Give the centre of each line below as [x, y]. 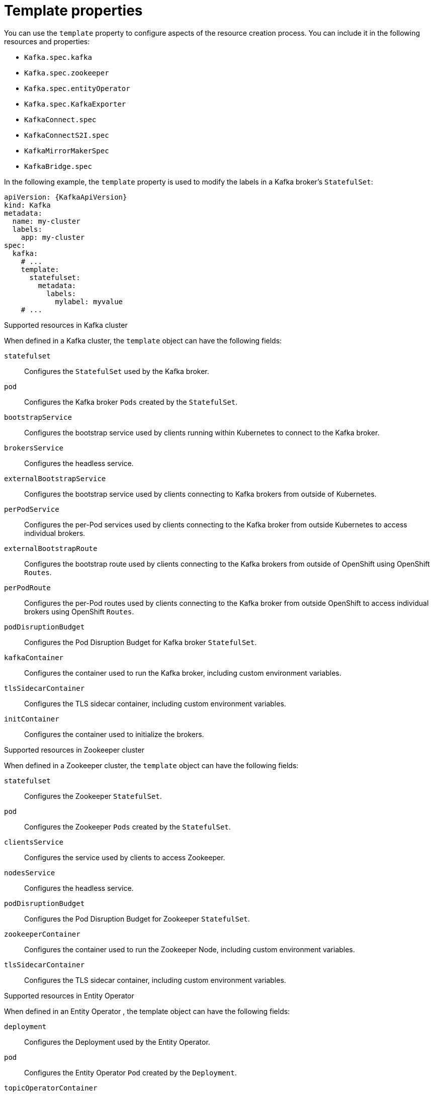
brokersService [34, 448]
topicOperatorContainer [51, 1088]
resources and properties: [47, 41]
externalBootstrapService [55, 478]
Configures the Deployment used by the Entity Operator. [117, 1042]
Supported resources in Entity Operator [69, 995]
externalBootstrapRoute [51, 548]
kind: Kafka [27, 205]
